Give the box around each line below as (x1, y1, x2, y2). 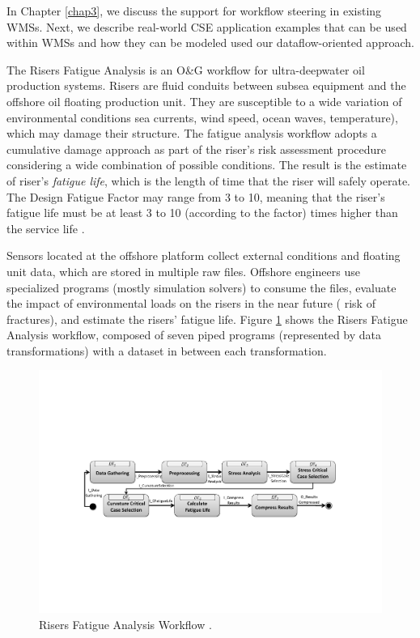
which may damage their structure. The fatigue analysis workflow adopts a (6, 125, 377, 142)
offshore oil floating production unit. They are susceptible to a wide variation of (6, 92, 402, 109)
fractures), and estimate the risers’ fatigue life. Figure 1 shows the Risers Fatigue (6, 310, 408, 327)
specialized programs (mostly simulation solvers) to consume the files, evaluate (6, 279, 397, 296)
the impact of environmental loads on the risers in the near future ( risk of (6, 295, 375, 312)
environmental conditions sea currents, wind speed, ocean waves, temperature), (6, 108, 398, 125)
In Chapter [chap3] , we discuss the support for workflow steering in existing (6, 2, 382, 19)
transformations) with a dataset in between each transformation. (6, 342, 327, 359)
